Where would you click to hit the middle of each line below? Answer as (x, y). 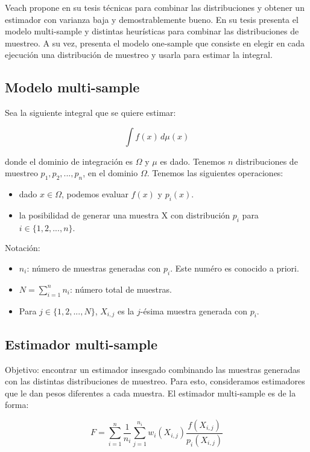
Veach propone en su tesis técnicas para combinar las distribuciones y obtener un (155, 7)
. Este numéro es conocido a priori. (235, 268)
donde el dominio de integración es (69, 161)
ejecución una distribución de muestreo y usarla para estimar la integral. (139, 55)
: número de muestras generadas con (94, 268)
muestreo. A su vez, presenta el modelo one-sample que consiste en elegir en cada (155, 43)
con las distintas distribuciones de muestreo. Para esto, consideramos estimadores (155, 381)
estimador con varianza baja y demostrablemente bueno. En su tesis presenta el (152, 19)
